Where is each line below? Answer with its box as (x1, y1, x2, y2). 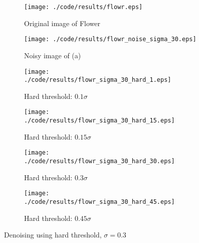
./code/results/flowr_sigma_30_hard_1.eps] (24, 76, 171, 84)
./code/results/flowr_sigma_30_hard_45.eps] (24, 198, 175, 205)
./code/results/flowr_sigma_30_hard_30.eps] (24, 157, 175, 165)
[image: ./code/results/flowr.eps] (24, 4, 143, 11)
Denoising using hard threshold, (4, 229, 102, 240)
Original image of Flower (24, 18, 100, 28)
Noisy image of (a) (24, 50, 81, 60)
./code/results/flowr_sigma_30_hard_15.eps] (24, 117, 175, 125)
